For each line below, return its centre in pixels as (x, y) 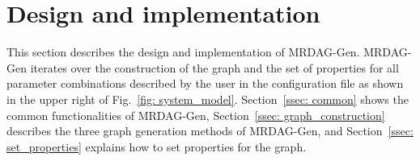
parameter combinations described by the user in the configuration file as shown (205, 83)
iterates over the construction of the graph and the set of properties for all (214, 67)
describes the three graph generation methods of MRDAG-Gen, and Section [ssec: (210, 131)
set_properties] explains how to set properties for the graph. (157, 146)
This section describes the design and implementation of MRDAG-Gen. (183, 52)
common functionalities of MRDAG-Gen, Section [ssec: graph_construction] (196, 115)
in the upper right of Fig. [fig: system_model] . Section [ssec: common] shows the (208, 99)
